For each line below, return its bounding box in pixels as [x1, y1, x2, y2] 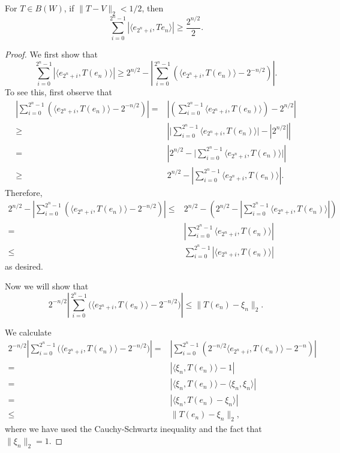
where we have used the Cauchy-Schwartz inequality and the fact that [5, 422, 262, 435]
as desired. [5, 259, 43, 272]
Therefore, [5, 186, 43, 198]
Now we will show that [5, 280, 89, 292]
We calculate [5, 325, 52, 338]
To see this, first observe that [5, 86, 112, 98]
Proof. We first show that [5, 48, 98, 61]
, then [142, 2, 164, 14]
